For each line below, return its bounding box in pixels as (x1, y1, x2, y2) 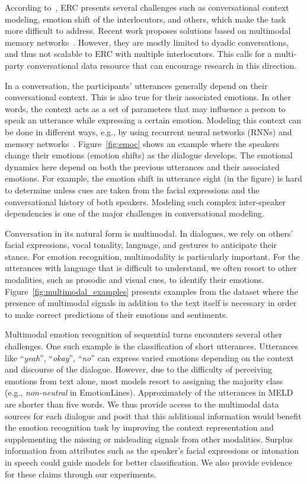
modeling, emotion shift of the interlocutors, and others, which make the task (5, 12, 286, 25)
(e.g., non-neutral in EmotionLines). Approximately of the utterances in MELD (5, 386, 293, 399)
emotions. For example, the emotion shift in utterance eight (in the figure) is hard (5, 172, 302, 184)
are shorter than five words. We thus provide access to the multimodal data (5, 398, 279, 410)
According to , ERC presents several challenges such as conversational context (5, 1, 289, 13)
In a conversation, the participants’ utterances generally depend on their (5, 79, 268, 91)
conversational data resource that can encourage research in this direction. (27, 59, 297, 71)
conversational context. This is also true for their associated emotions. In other (5, 91, 291, 103)
